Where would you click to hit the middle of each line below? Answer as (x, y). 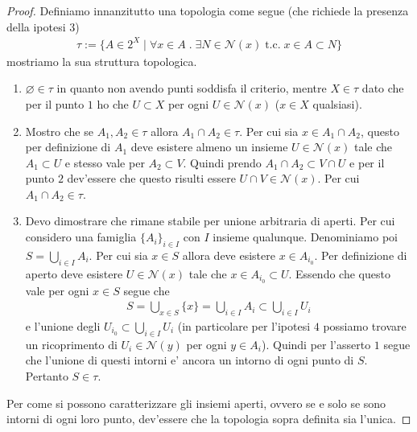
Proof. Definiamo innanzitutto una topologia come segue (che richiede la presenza (208, 10)
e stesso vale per (105, 162)
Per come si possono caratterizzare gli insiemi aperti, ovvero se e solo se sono (196, 403)
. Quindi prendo (222, 162)
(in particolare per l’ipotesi (244, 325)
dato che (383, 88)
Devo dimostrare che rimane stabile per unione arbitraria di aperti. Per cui (210, 221)
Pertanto (47, 375)
